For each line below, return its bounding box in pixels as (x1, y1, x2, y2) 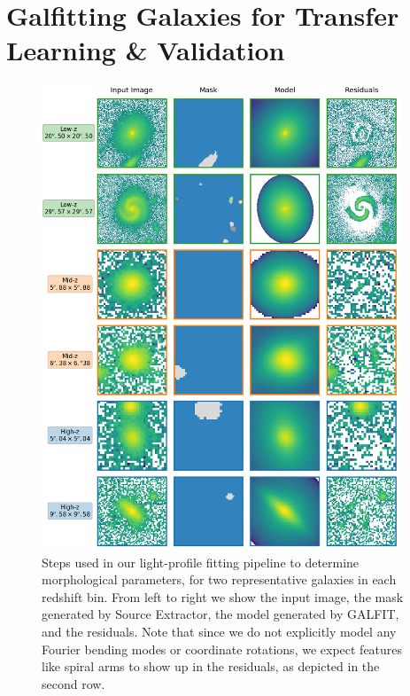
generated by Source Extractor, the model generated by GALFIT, (42, 605, 399, 623)
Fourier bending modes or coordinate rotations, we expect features (42, 639, 403, 658)
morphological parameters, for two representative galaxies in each (42, 570, 397, 589)
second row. (42, 674, 105, 692)
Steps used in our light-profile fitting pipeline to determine (42, 552, 360, 571)
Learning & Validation (6, 32, 285, 68)
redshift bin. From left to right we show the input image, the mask (42, 587, 404, 606)
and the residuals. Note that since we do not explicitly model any (42, 622, 397, 641)
